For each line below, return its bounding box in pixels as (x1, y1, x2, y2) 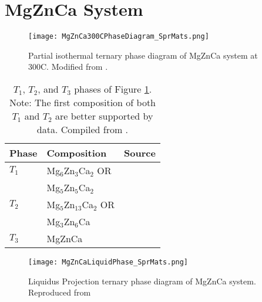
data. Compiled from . (36, 122, 129, 136)
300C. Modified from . (28, 60, 108, 73)
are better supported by (55, 108, 153, 123)
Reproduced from (28, 286, 91, 298)
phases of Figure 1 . (74, 82, 152, 96)
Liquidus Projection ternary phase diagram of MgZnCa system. (28, 274, 256, 287)
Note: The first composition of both (9, 95, 156, 109)
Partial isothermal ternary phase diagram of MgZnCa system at (28, 49, 258, 61)
